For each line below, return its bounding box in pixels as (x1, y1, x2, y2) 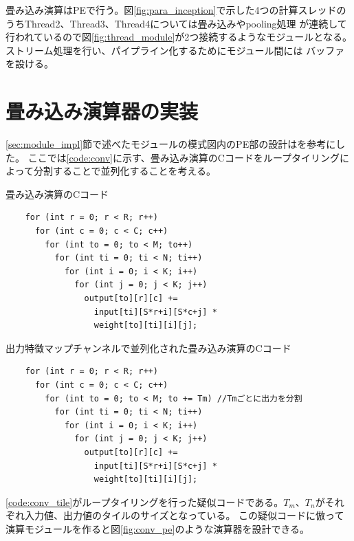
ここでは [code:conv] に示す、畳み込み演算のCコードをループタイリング (27, 150, 340, 164)
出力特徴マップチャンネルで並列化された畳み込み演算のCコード (5, 340, 291, 355)
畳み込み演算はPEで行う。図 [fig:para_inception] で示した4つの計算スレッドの (5, 3, 346, 16)
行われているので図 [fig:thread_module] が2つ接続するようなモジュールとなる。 (5, 30, 352, 44)
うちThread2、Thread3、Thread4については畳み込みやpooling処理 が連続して (5, 16, 347, 30)
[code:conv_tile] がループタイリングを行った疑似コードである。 (5, 494, 284, 509)
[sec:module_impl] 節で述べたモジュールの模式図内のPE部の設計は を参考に (5, 137, 336, 151)
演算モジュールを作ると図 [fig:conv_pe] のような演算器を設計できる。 (5, 521, 310, 536)
